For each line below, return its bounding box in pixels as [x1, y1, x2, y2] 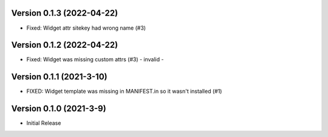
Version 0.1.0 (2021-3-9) [11, 104, 106, 114]
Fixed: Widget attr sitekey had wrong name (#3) [26, 24, 146, 32]
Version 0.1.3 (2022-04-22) [11, 8, 118, 18]
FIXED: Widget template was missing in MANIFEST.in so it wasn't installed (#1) [26, 88, 222, 95]
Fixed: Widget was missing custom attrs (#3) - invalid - [26, 56, 164, 63]
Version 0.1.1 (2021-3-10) [11, 72, 108, 82]
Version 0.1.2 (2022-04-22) [11, 40, 118, 50]
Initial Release [26, 119, 61, 127]
